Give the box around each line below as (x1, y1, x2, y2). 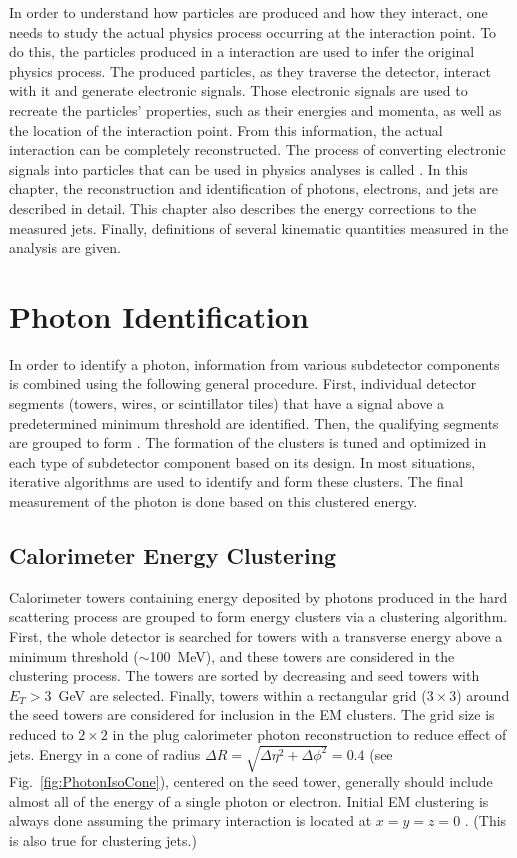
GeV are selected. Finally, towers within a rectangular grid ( (58, 684, 427, 705)
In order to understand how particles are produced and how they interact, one (9, 2, 488, 22)
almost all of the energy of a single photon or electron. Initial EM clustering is (9, 790, 489, 811)
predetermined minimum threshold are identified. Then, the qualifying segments (9, 412, 499, 433)
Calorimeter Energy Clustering (9, 539, 337, 570)
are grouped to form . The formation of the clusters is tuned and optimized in (9, 432, 487, 453)
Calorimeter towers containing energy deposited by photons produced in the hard (9, 586, 508, 607)
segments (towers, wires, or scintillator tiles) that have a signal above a (9, 393, 445, 414)
